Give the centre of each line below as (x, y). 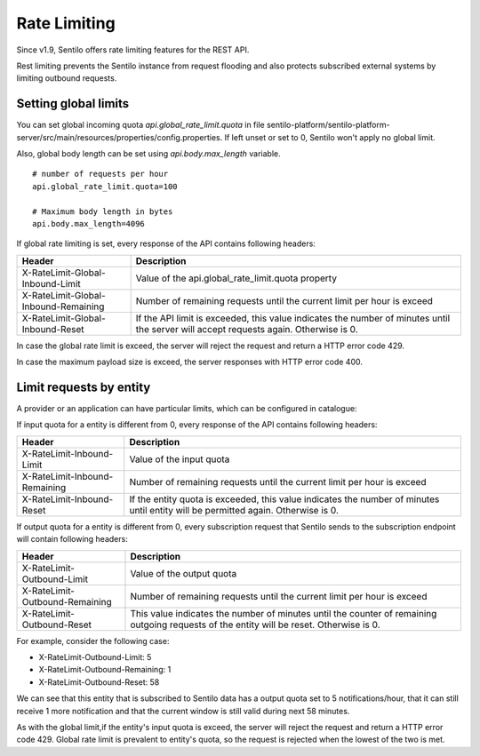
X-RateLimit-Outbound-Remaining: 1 (105, 670)
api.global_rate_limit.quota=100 (105, 186)
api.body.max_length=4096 (89, 223)
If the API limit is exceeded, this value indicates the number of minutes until (293, 318)
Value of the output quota (184, 573)
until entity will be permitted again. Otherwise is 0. (234, 510)
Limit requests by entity (84, 387)
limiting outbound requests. (67, 78)
